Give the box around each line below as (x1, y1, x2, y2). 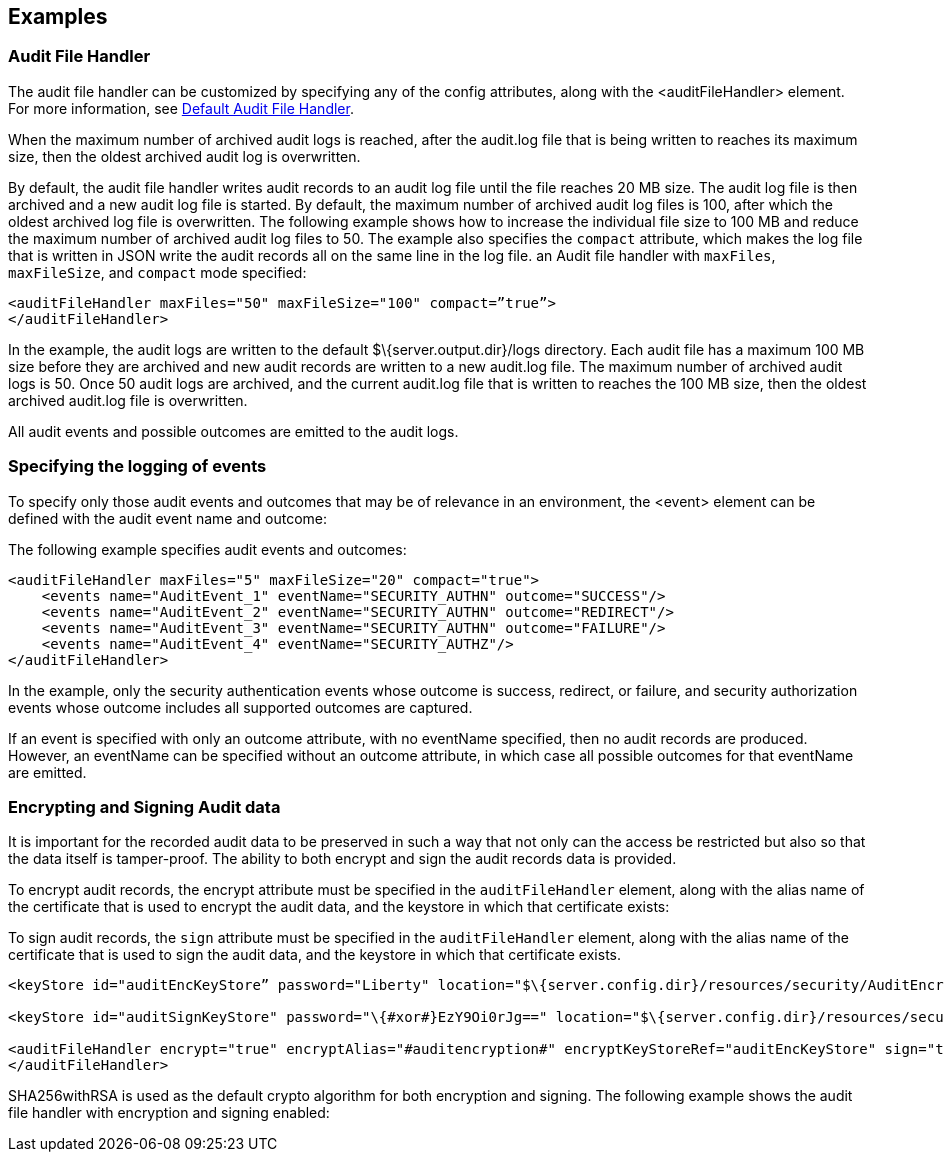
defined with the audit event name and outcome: (8, 509, 328, 527)
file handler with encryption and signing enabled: (8, 1104, 330, 1122)
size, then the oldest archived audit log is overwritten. (8, 147, 361, 165)
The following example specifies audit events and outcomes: (8, 540, 407, 558)
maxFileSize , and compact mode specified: (8, 263, 307, 281)
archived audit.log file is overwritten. (8, 391, 248, 409)
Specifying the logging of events (8, 456, 267, 477)
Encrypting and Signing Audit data (8, 796, 281, 817)
